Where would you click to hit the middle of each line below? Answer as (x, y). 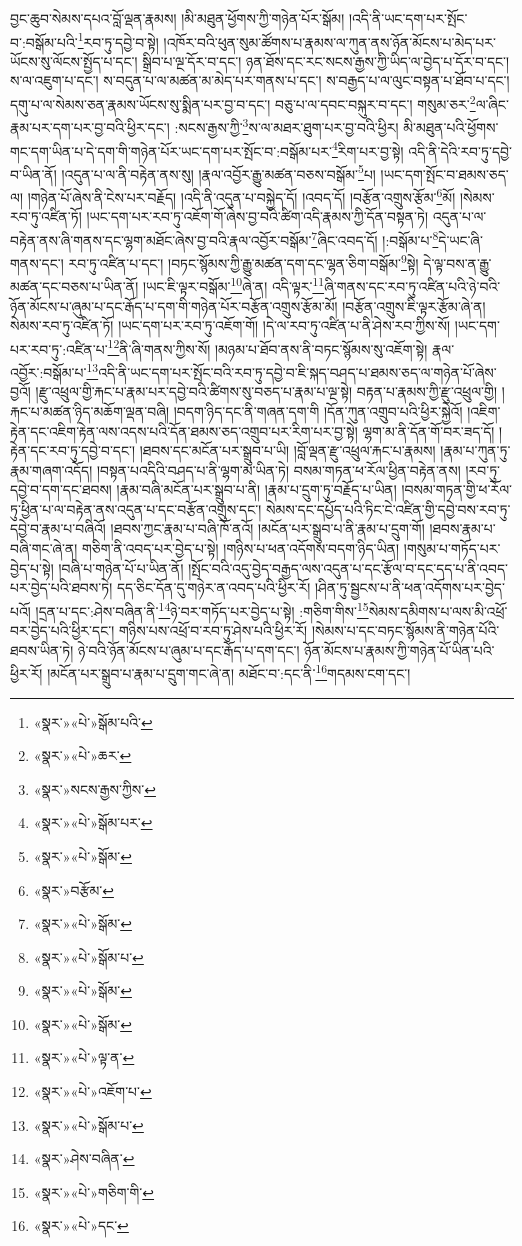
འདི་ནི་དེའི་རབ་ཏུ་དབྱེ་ (460, 150)
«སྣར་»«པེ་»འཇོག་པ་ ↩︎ (92, 1091)
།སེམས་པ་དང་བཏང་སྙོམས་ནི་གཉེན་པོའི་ (405, 630)
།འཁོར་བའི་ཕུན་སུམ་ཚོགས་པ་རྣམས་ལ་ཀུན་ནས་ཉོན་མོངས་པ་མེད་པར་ (329, 41)
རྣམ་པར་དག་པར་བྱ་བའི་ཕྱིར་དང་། (90, 126)
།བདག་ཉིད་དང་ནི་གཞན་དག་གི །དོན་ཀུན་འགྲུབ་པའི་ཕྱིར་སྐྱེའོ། (318, 410)
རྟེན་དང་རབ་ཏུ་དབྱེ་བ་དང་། (73, 450)
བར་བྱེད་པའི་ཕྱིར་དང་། (62, 630)
